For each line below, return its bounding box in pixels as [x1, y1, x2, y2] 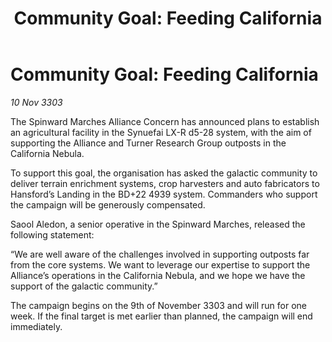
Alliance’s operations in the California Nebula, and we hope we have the [10, 269, 306, 281]
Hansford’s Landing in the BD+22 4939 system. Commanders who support [10, 188, 318, 200]
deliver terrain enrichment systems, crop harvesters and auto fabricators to [10, 177, 320, 189]
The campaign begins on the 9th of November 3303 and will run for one [10, 299, 308, 311]
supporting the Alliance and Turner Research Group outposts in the [10, 137, 287, 149]
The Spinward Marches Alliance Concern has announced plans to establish [10, 115, 320, 127]
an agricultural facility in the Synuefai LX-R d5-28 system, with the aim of [10, 126, 312, 138]
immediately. [10, 320, 63, 332]
